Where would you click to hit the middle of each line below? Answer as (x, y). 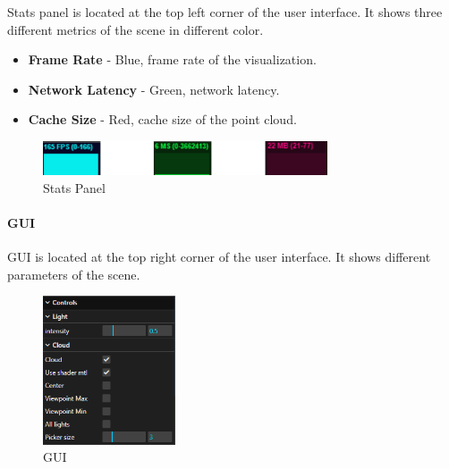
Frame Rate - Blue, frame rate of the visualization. (172, 59)
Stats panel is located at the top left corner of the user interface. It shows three (225, 12)
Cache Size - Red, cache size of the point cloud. (162, 119)
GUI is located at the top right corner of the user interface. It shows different (219, 256)
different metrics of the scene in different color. (136, 29)
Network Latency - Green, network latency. (154, 89)
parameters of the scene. (74, 274)
